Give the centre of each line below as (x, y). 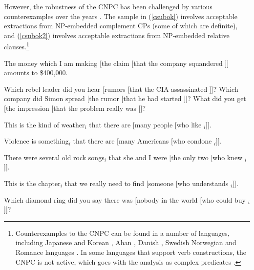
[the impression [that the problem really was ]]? (75, 108)
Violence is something (36, 141)
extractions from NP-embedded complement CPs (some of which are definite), (121, 26)
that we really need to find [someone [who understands (147, 183)
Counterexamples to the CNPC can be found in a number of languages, (122, 233)
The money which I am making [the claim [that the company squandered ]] (116, 63)
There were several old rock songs (54, 157)
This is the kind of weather (44, 124)
